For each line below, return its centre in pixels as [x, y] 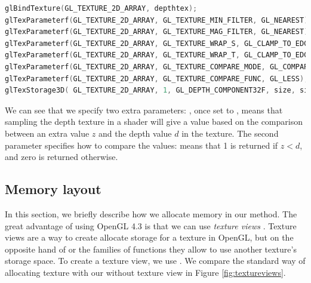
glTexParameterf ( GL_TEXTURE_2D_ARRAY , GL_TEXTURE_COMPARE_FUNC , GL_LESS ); [157, 79]
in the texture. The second [230, 133]
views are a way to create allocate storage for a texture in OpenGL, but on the [149, 237]
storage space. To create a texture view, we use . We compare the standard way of [155, 261]
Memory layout [53, 189]
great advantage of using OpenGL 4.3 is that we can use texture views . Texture [151, 225]
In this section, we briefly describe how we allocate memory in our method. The [151, 213]
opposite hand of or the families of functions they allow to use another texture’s [151, 249]
